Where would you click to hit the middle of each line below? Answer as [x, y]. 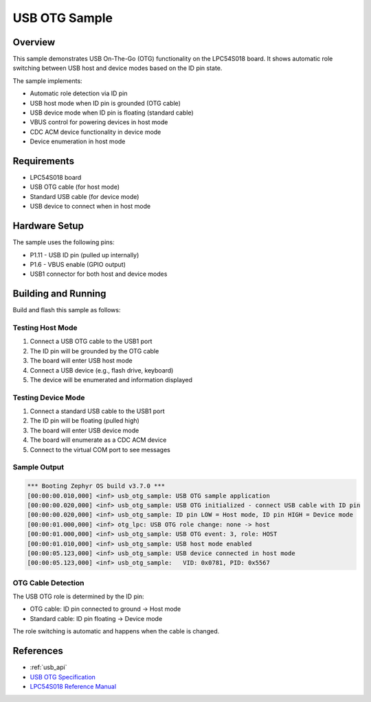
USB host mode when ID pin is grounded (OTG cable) [105, 103]
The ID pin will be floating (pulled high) [85, 421]
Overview [34, 42]
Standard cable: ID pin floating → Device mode [96, 618]
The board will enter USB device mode [85, 430]
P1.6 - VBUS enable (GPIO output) [78, 264]
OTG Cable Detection [49, 583]
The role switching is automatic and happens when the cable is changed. [116, 631]
